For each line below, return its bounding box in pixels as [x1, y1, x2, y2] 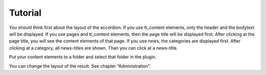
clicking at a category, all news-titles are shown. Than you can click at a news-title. [9, 45, 178, 51]
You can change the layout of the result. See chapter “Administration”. [9, 63, 151, 69]
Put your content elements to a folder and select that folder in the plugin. [9, 54, 157, 60]
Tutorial [9, 7, 42, 18]
